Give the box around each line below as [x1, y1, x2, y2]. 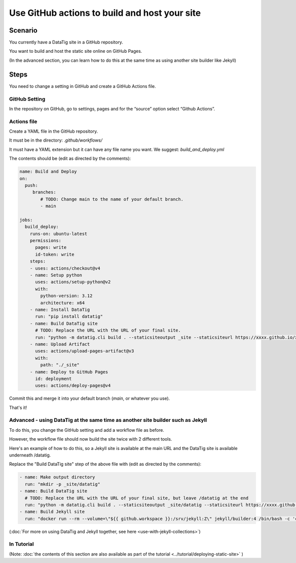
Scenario [9, 26, 38, 35]
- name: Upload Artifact [30, 341, 90, 347]
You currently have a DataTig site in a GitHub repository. [9, 39, 123, 45]
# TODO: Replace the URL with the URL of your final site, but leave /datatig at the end [25, 495, 249, 501]
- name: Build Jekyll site [19, 509, 85, 515]
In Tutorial [9, 541, 34, 548]
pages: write [35, 245, 67, 250]
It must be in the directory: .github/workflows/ [9, 137, 103, 143]
